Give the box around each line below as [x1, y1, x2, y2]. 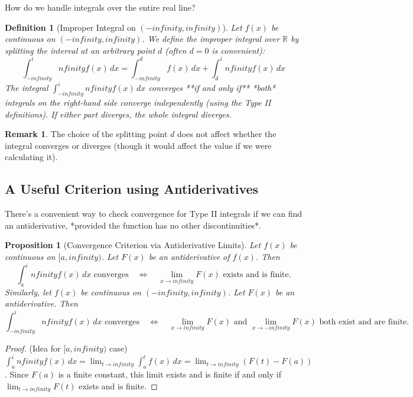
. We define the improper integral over [142, 32, 280, 45]
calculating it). [5, 151, 58, 163]
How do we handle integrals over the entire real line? [5, 1, 196, 13]
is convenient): [212, 44, 265, 56]
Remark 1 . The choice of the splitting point [5, 128, 168, 140]
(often [165, 44, 187, 56]
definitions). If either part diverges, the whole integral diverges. [5, 108, 232, 120]
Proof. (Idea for [5, 342, 61, 354]
